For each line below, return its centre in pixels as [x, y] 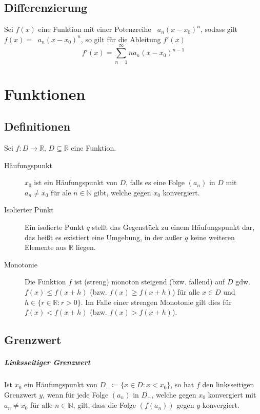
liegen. [86, 247]
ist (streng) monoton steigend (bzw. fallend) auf [149, 282]
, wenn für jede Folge [76, 394]
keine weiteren [213, 237]
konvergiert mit [232, 394]
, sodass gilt [219, 29]
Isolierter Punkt [29, 210]
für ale [61, 192]
